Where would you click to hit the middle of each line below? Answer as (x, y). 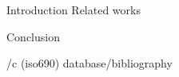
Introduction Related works (74, 10)
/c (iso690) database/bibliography (89, 63)
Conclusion (33, 36)
